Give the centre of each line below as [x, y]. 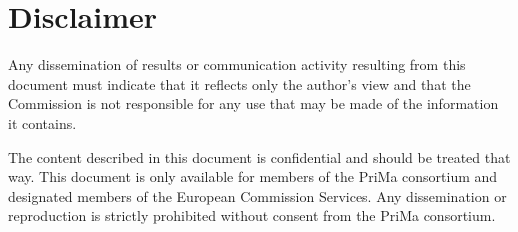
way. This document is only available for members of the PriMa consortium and [253, 176]
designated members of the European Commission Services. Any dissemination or [257, 195]
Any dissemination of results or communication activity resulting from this [237, 64]
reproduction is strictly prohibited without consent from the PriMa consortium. [252, 215]
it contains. [42, 122]
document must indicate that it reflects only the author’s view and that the [239, 83]
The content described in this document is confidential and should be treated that [259, 156]
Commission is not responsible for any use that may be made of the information [253, 103]
